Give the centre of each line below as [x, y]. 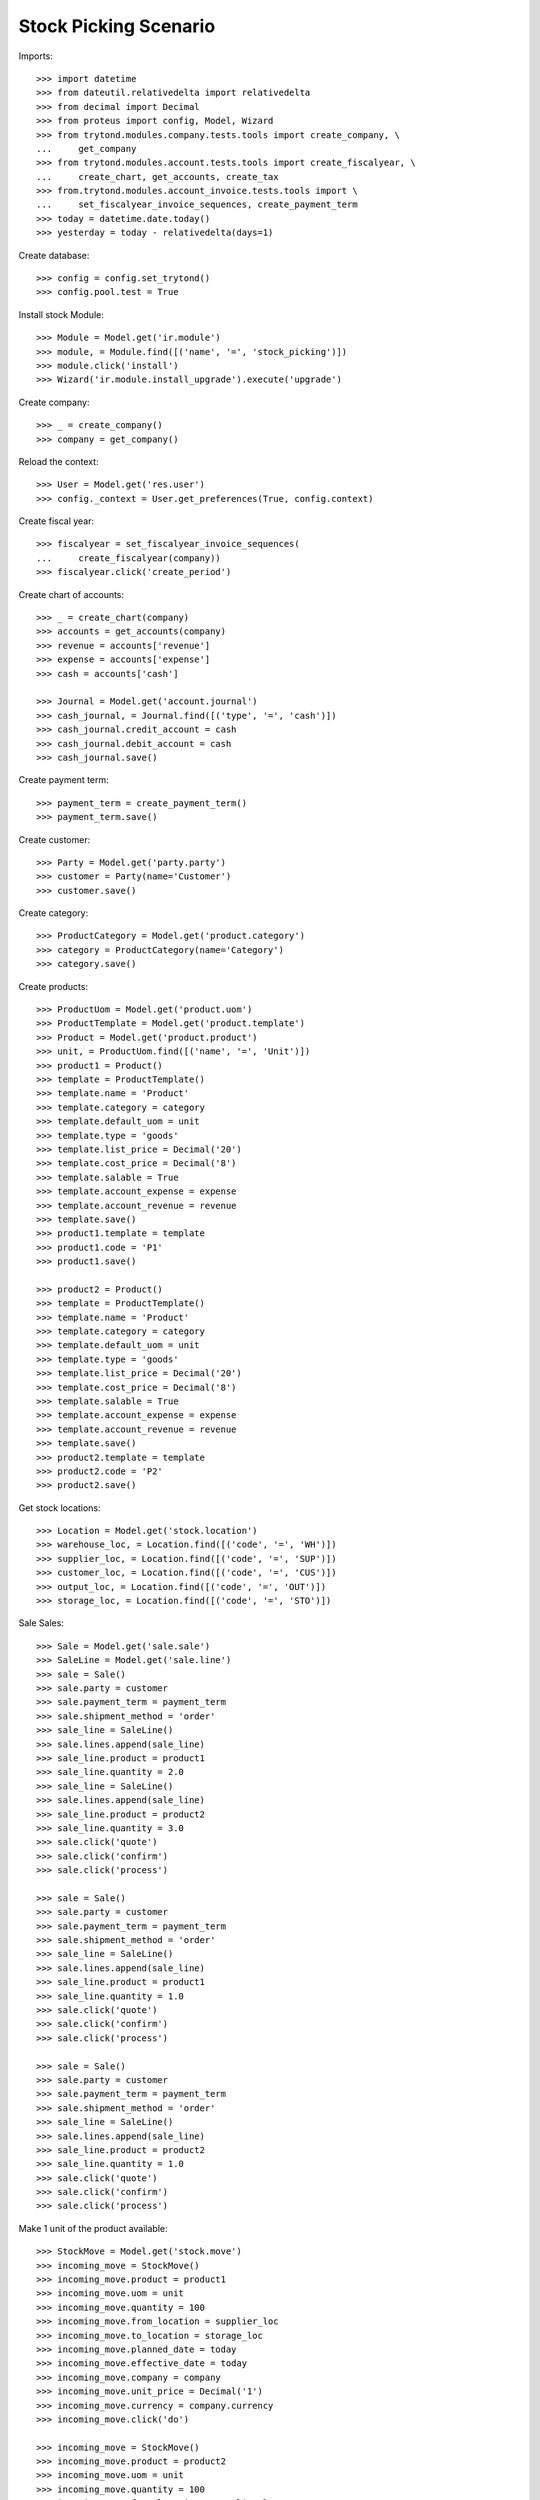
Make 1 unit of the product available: [93, 2228]
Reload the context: [58, 461]
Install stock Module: [61, 314]
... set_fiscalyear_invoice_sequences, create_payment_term [197, 204]
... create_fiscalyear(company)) [129, 558]
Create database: [54, 255]
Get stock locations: [59, 1507]
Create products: [53, 986]
